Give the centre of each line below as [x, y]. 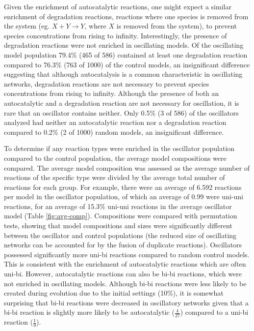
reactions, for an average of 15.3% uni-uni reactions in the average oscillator [118, 206]
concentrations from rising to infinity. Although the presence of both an [112, 93]
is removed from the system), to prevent [177, 26]
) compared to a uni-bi [214, 312]
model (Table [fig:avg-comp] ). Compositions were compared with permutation [121, 216]
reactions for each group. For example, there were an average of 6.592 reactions [123, 187]
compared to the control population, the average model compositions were [115, 158]
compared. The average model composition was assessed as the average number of [127, 167]
